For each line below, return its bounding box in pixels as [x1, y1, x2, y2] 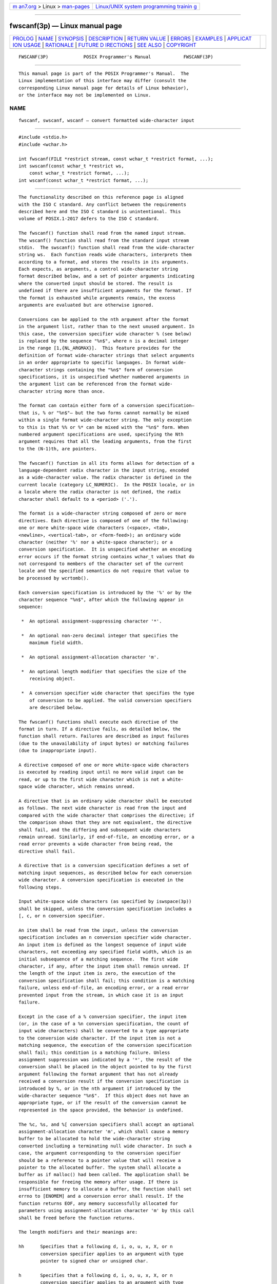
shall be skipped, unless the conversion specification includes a [18, 905, 192, 912]
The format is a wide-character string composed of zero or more [18, 511, 187, 516]
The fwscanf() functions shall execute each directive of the [18, 719, 179, 725]
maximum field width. [29, 640, 84, 646]
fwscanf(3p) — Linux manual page [9, 22, 123, 30]
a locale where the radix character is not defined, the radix [18, 489, 181, 495]
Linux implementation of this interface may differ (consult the [18, 78, 187, 84]
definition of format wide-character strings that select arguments [18, 352, 194, 358]
